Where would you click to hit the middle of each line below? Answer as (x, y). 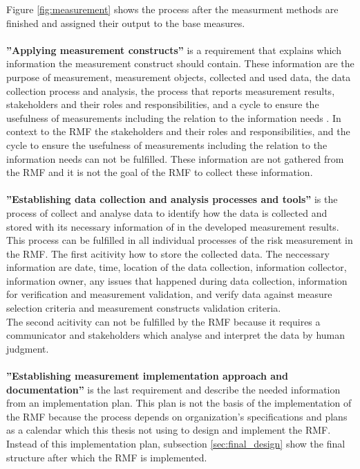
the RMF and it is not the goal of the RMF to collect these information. (160, 172)
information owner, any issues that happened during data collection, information (177, 280)
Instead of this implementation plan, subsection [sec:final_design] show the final (176, 443)
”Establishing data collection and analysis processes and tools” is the (172, 199)
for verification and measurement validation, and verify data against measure (169, 294)
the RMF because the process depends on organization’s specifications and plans (177, 416)
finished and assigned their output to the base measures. (126, 23)
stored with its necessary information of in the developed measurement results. (173, 226)
